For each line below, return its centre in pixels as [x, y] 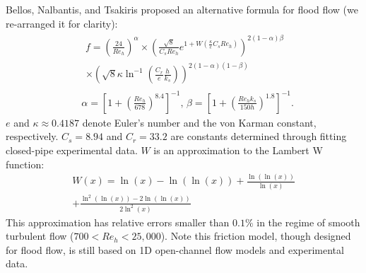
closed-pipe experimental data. [72, 150]
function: [25, 164]
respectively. [32, 136]
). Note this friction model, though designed [256, 236]
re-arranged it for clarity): [62, 23]
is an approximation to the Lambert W [238, 150]
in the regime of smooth [308, 222]
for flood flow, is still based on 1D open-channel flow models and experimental [175, 249]
